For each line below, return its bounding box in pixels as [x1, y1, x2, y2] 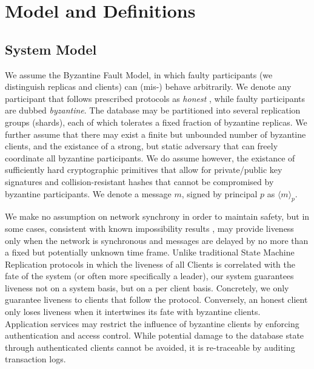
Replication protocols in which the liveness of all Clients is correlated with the [5, 257, 296, 270]
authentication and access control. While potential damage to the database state [5, 329, 304, 342]
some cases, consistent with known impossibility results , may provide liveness [5, 222, 294, 234]
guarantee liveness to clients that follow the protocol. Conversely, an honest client [5, 293, 308, 306]
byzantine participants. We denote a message [5, 187, 172, 200]
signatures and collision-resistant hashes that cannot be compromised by [5, 175, 274, 188]
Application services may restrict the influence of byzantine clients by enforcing [5, 317, 299, 330]
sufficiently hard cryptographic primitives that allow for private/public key [5, 163, 282, 176]
